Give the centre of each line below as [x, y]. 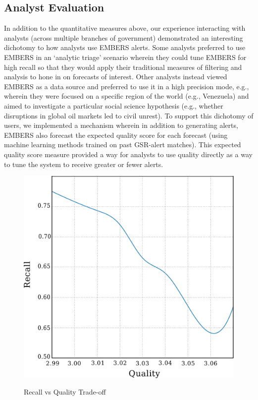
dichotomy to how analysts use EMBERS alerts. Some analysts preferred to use [125, 47]
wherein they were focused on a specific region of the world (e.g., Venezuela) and [127, 96]
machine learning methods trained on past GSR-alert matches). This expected [123, 144]
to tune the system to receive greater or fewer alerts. [84, 164]
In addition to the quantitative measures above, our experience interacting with [125, 28]
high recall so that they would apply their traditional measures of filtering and [123, 67]
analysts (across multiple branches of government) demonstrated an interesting [124, 37]
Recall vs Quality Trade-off [65, 392]
